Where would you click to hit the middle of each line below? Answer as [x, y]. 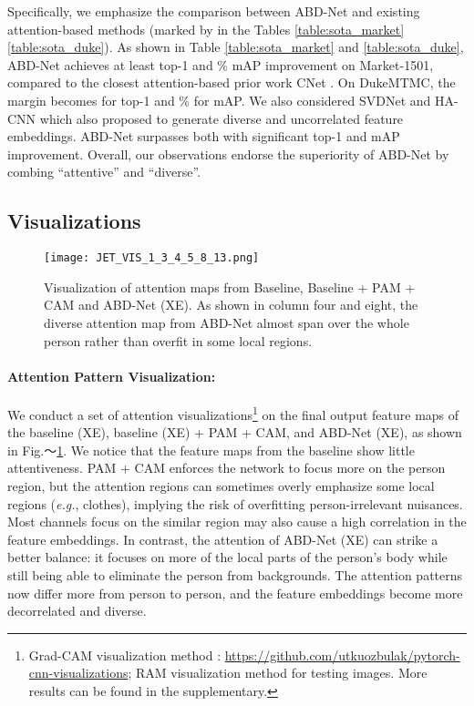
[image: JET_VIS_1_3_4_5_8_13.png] [152, 258]
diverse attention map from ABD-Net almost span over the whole [227, 322]
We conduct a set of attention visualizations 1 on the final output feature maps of [233, 413]
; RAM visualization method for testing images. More [278, 673]
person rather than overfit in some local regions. [178, 340]
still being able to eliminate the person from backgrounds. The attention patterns [235, 574]
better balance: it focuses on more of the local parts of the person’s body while [227, 557]
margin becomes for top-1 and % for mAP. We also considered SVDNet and [219, 100]
